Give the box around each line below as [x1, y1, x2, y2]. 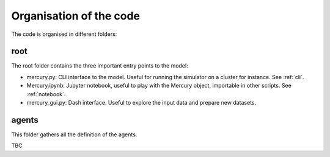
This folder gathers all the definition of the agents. [11, 131, 137, 138]
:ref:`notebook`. [26, 90, 66, 97]
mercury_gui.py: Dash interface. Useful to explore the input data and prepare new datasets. [26, 99, 257, 106]
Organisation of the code [11, 9, 141, 23]
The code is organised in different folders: [11, 30, 117, 38]
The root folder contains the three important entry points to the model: [11, 62, 189, 69]
